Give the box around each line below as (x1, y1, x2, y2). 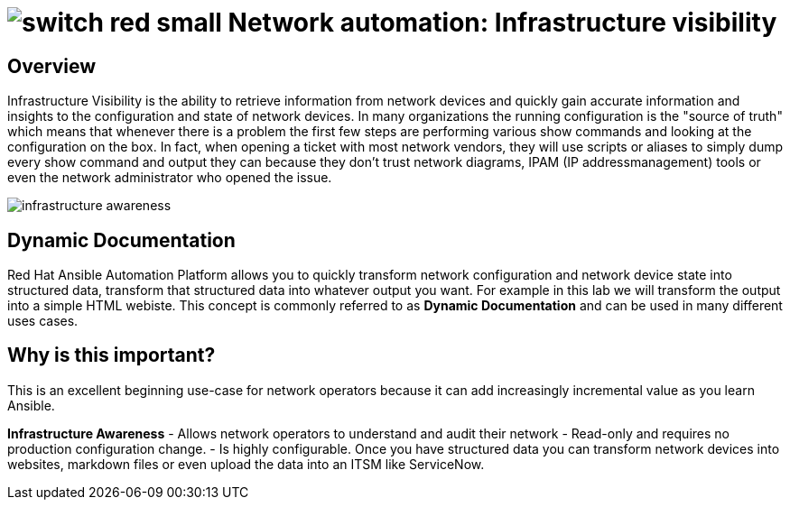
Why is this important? (7, 344, 216, 367)
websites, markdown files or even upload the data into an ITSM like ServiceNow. (7, 456, 485, 472)
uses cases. (7, 313, 79, 329)
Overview (7, 54, 97, 78)
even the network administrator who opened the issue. (7, 170, 332, 186)
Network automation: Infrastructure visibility (228, 7, 777, 38)
